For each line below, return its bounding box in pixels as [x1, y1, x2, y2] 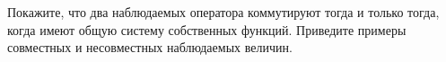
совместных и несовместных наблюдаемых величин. [7, 38, 293, 57]
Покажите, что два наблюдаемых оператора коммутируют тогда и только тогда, [7, 3, 440, 21]
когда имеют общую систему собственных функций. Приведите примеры [7, 20, 407, 39]
